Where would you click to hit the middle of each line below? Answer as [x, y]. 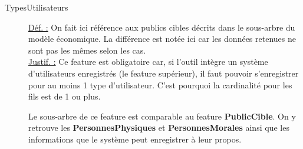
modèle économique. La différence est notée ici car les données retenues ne [162, 39]
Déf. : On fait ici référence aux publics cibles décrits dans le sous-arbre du [162, 27]
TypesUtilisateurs [37, 7]
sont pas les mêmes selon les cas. [87, 50]
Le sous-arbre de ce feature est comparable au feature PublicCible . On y [162, 116]
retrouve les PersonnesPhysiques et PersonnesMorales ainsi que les [159, 128]
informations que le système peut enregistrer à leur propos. [135, 139]
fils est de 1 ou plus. [65, 96]
